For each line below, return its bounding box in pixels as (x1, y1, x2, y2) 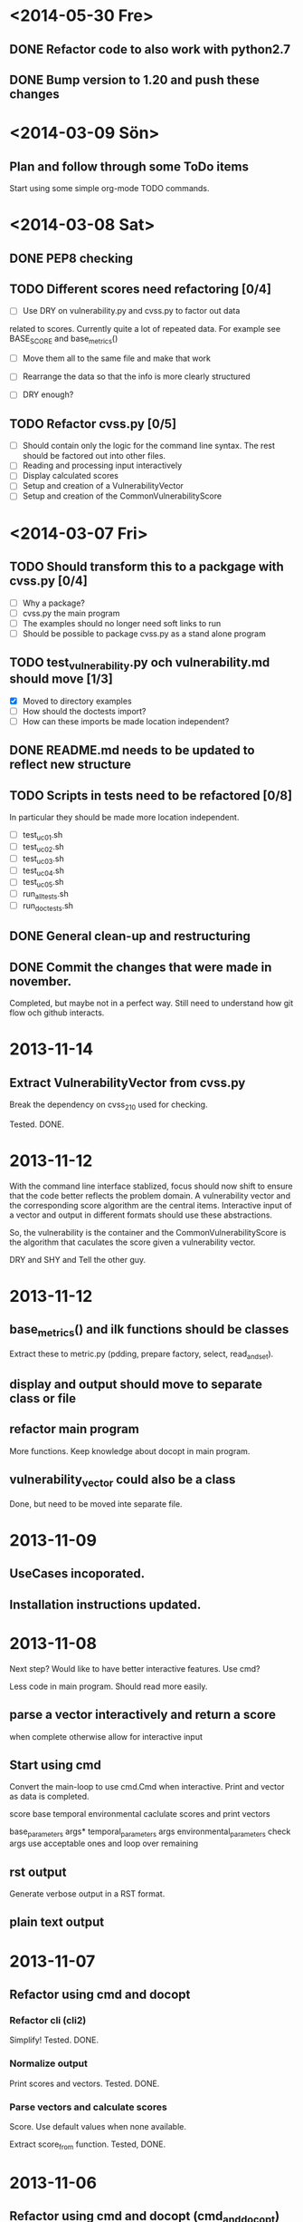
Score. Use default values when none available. (9, 2120, 187, 2131)
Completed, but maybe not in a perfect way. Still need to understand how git (9, 997, 294, 1008)
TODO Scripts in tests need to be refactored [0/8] (9, 788, 292, 803)
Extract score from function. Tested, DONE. (9, 2139, 166, 2151)
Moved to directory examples (22, 695, 133, 706)
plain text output (9, 1915, 105, 1930)
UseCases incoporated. (9, 1566, 146, 1582)
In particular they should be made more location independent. (9, 812, 240, 823)
